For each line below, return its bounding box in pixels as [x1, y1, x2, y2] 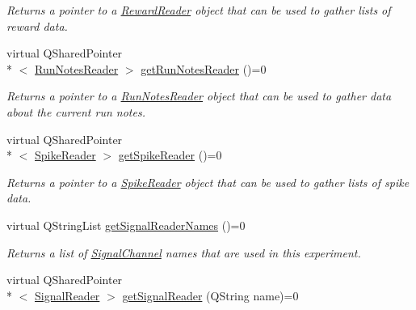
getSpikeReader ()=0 [118, 147, 222, 163]
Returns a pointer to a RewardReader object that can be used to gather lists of [6, 2, 391, 18]
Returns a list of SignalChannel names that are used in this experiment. [6, 244, 361, 261]
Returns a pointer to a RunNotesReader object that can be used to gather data [6, 87, 392, 104]
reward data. [6, 17, 68, 34]
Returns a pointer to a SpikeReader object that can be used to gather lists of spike [6, 173, 410, 190]
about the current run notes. [6, 103, 145, 120]
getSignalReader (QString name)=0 [122, 287, 299, 304]
